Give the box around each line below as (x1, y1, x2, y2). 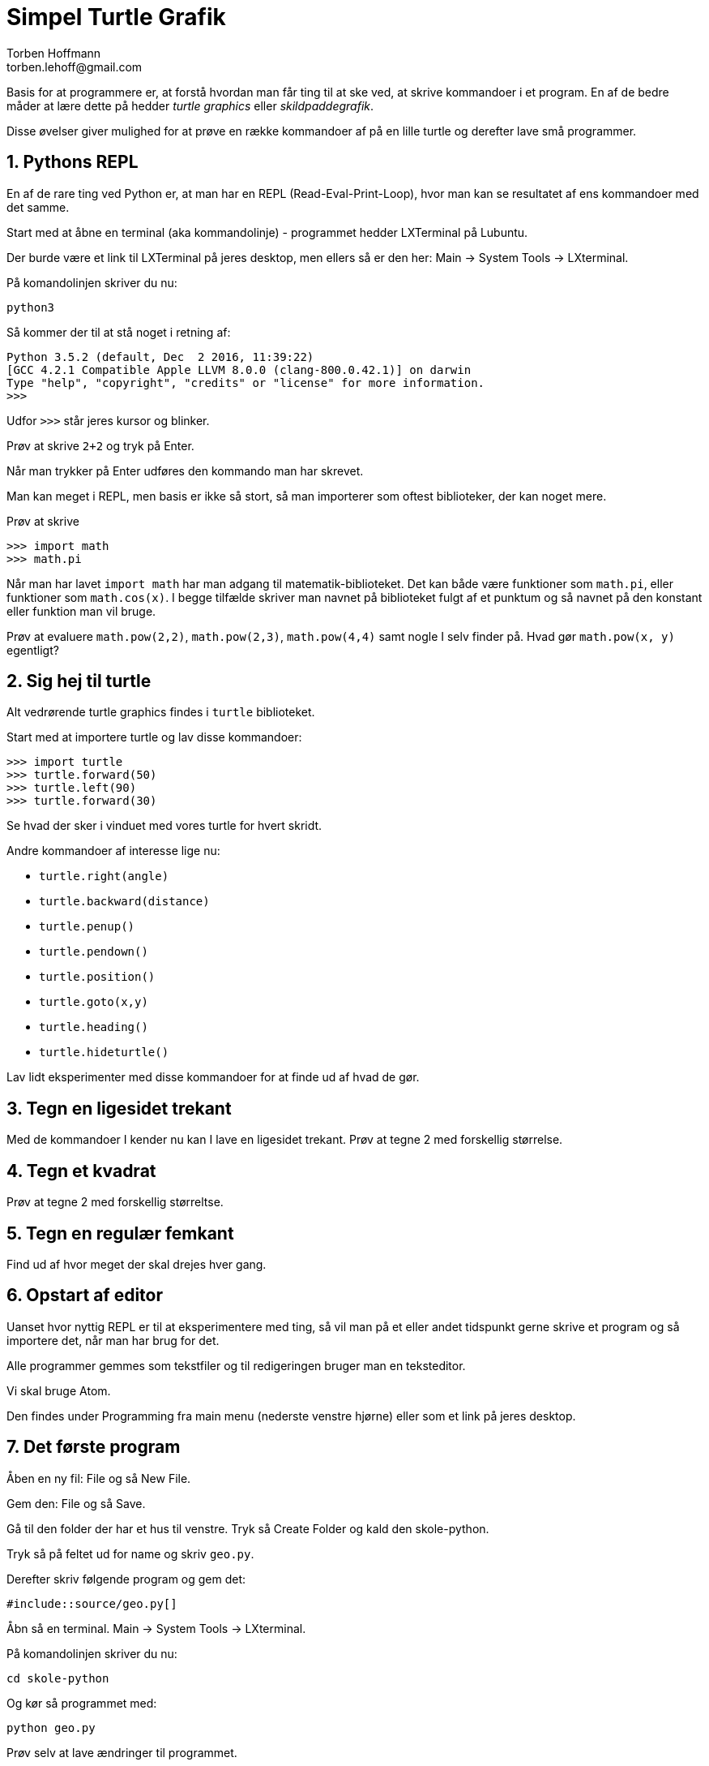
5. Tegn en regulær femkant (6, 1222, 234, 1244)
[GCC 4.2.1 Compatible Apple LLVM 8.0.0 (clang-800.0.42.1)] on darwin (6, 363, 472, 376)
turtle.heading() (39, 1020, 148, 1034)
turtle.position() (39, 970, 156, 984)
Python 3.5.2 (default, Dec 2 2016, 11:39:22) (6, 350, 314, 363)
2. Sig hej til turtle (6, 671, 152, 692)
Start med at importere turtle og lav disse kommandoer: (6, 730, 302, 745)
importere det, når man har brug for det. (6, 1333, 220, 1347)
